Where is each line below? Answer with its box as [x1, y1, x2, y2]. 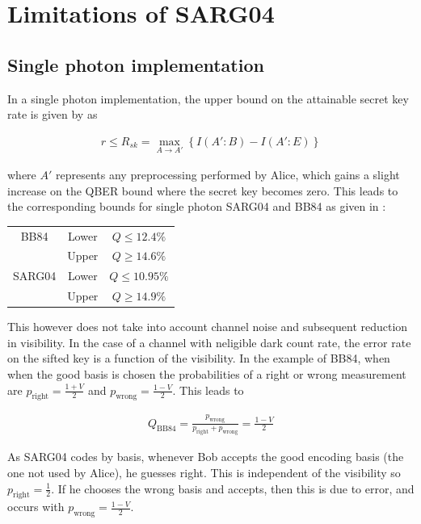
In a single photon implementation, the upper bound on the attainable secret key [7, 90, 409, 107]
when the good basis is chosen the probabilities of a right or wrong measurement [7, 365, 406, 382]
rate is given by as [7, 106, 98, 123]
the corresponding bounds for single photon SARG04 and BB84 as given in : [7, 198, 386, 215]
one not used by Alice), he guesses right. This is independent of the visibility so [7, 464, 401, 481]
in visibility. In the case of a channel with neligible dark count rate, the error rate [7, 333, 411, 350]
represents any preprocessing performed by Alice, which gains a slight [56, 166, 400, 183]
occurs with [7, 498, 65, 515]
